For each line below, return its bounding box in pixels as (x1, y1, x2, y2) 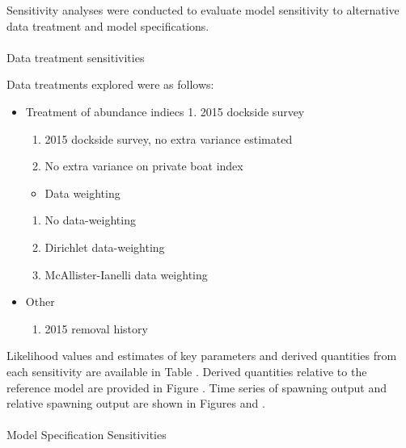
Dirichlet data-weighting (44, 238, 165, 255)
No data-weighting (44, 211, 136, 228)
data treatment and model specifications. (6, 17, 209, 34)
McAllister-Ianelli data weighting (44, 266, 208, 283)
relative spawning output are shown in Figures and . (6, 395, 265, 412)
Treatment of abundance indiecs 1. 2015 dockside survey (25, 103, 305, 119)
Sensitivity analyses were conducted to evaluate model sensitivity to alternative (6, 2, 400, 18)
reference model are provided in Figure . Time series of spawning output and (6, 379, 387, 396)
